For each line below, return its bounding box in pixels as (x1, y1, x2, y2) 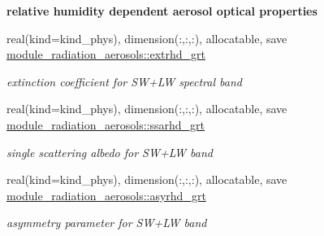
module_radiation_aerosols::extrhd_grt (6, 46, 205, 63)
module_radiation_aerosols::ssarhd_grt (6, 116, 205, 133)
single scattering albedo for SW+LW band (6, 143, 213, 160)
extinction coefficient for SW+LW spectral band (6, 72, 242, 90)
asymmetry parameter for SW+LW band (6, 214, 207, 231)
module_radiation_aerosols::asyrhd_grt (6, 186, 206, 203)
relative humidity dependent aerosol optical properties (6, 2, 318, 19)
